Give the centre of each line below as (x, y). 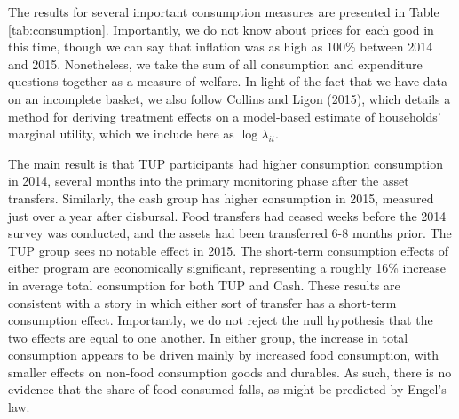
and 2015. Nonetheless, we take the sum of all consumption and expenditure (215, 63)
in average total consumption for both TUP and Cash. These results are (204, 285)
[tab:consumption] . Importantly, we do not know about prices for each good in (221, 29)
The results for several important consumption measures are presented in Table (224, 12)
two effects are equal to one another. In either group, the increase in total (208, 337)
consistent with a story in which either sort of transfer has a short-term (202, 302)
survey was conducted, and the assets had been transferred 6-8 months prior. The (230, 233)
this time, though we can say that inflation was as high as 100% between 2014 (221, 47)
